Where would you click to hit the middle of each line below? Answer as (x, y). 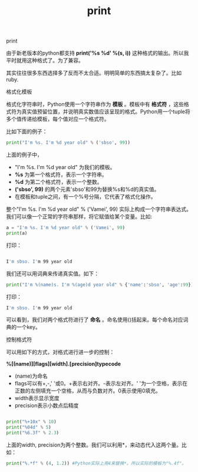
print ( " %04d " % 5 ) (29, 428)
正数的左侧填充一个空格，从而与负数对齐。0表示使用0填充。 (88, 391)
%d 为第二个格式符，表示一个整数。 (58, 182)
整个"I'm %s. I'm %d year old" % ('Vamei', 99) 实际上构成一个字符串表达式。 (99, 209)
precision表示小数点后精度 (47, 405)
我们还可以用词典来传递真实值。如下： (52, 273)
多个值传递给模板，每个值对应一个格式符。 (58, 119)
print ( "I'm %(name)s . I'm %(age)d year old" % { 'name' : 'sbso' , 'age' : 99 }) (100, 285)
